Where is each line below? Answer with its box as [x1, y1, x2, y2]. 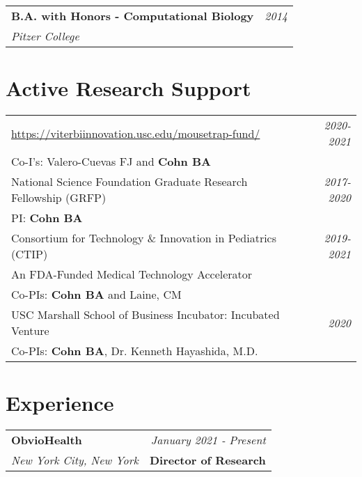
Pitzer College [11, 28, 79, 44]
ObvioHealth [11, 432, 82, 448]
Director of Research [149, 452, 266, 469]
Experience [6, 389, 114, 417]
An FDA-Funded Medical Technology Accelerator [11, 266, 253, 283]
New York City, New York [11, 452, 139, 469]
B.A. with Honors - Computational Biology [11, 8, 254, 24]
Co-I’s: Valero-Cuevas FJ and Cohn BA [11, 153, 211, 170]
